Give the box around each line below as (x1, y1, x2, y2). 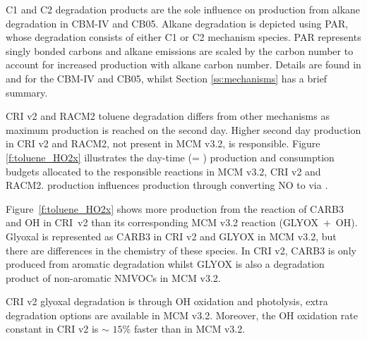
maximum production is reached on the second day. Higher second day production (6, 122, 361, 137)
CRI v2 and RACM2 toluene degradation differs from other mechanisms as (6, 109, 330, 123)
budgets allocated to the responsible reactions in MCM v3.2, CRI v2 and (6, 164, 321, 178)
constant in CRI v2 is (6, 321, 99, 336)
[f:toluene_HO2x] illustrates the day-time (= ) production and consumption (6, 149, 335, 164)
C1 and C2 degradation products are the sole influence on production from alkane (6, 2, 361, 16)
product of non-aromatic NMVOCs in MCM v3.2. (6, 270, 221, 285)
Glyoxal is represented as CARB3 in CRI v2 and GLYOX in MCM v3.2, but (6, 228, 337, 243)
